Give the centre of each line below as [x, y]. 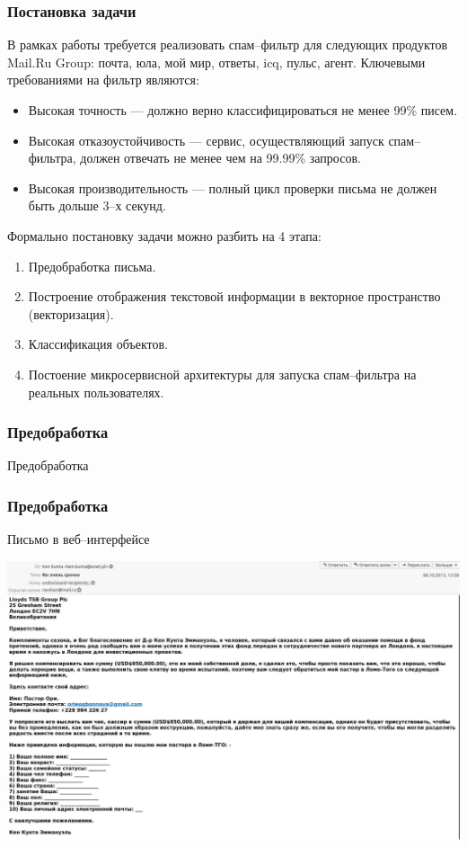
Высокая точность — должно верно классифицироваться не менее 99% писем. [243, 110]
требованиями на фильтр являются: [103, 80]
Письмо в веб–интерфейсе [79, 539]
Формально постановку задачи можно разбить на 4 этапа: [164, 235]
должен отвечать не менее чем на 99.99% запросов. [220, 158]
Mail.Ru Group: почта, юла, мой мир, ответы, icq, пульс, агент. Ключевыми [216, 62]
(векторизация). [71, 313]
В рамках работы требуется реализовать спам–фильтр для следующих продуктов [228, 45]
